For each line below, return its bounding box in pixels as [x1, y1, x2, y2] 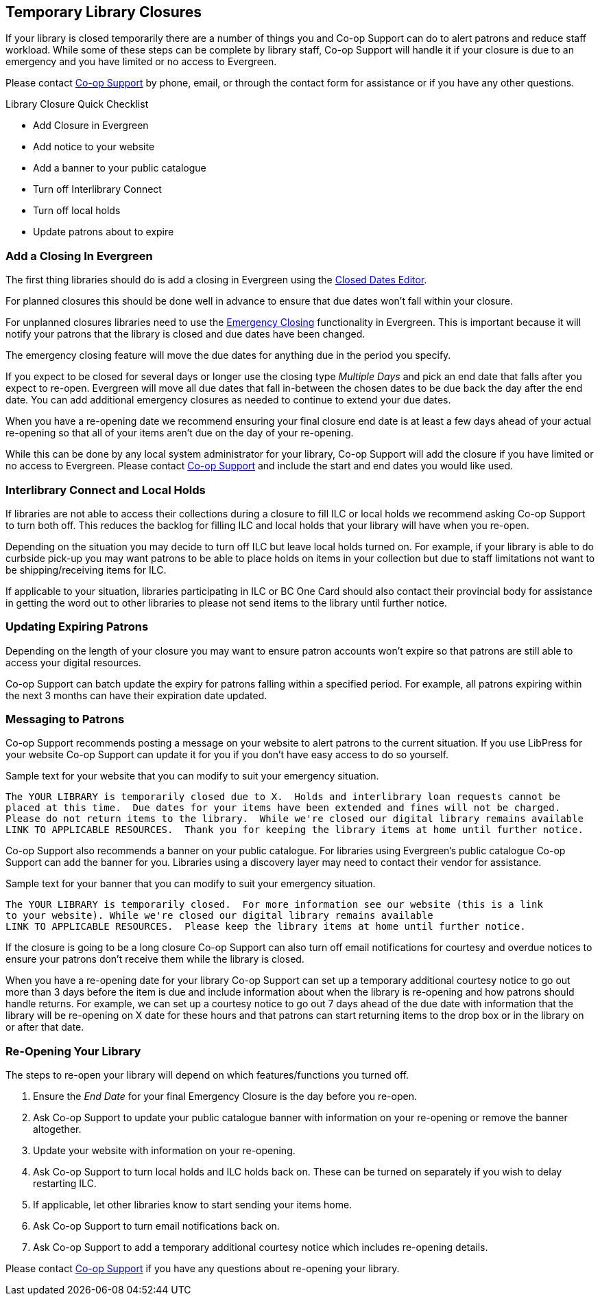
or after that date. [5, 1021, 84, 1033]
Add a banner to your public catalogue [33, 162, 206, 174]
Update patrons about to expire [33, 226, 174, 238]
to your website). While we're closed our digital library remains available [5, 910, 433, 922]
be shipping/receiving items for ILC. [5, 563, 167, 576]
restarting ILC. [33, 1177, 97, 1190]
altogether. [33, 1123, 82, 1136]
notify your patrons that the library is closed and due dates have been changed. [5, 328, 365, 340]
